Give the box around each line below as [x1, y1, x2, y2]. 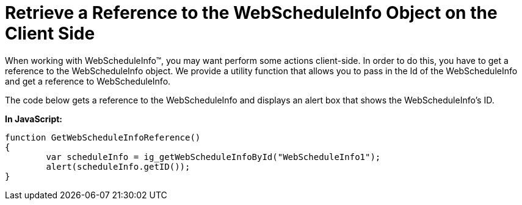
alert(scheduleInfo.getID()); [46, 161, 190, 172]
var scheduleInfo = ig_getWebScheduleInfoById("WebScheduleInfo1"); [46, 151, 381, 162]
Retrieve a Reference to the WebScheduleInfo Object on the [5, 2, 498, 23]
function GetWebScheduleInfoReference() [5, 132, 201, 142]
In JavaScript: [5, 113, 63, 124]
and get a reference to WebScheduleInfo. [5, 75, 171, 86]
